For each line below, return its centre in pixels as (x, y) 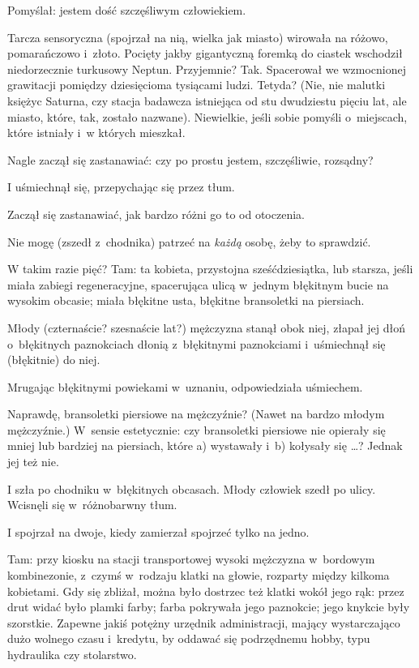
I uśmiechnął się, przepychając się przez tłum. (121, 187)
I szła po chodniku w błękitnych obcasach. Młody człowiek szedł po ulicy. (192, 488)
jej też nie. (33, 462)
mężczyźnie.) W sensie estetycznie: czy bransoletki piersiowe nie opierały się (197, 429)
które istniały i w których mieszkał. (96, 133)
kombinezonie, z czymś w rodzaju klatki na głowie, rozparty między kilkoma (199, 575)
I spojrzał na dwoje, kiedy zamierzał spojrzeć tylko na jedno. (158, 531)
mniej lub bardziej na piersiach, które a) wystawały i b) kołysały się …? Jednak (205, 445)
